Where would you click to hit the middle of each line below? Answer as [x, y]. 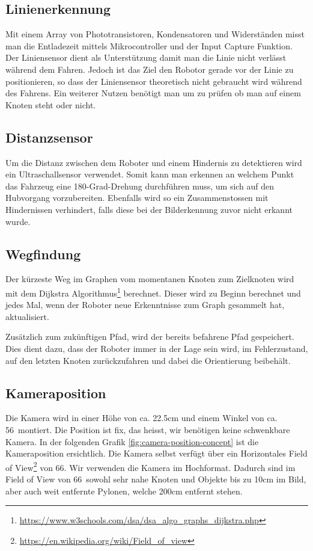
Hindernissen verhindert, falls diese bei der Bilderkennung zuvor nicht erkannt [149, 209]
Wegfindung [43, 254]
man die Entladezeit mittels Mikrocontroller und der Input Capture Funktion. [149, 45]
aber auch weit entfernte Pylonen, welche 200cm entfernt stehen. [124, 491]
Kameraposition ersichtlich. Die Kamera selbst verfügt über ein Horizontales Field [156, 453]
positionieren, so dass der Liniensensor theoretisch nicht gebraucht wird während [154, 81]
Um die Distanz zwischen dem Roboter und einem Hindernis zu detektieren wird [154, 162]
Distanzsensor [49, 137]
